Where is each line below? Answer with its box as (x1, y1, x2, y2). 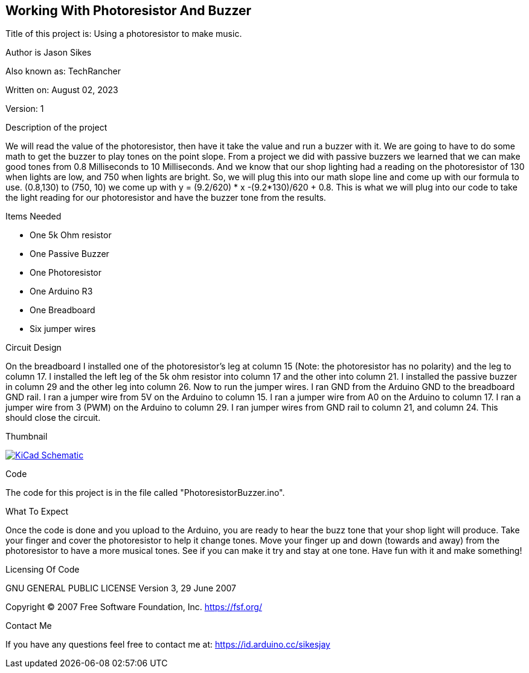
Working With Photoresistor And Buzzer (5, 3, 252, 18)
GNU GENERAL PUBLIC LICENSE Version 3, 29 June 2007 (5, 583, 236, 594)
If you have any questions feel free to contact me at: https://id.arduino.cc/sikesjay (5, 639, 330, 650)
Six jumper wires (30, 323, 96, 334)
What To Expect (5, 506, 69, 517)
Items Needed (5, 211, 62, 222)
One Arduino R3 (30, 286, 93, 297)
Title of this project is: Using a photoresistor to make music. (5, 28, 242, 39)
